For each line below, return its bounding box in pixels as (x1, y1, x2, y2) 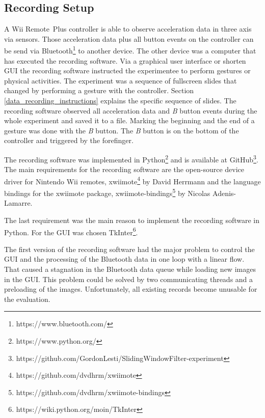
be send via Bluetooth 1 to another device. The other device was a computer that (4, 44, 256, 56)
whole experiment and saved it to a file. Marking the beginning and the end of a (4, 115, 255, 126)
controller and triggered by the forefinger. (4, 135, 134, 146)
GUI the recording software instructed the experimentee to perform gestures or (4, 65, 251, 76)
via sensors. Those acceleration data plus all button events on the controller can (4, 33, 254, 44)
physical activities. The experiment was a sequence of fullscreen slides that (4, 75, 237, 86)
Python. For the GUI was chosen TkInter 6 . (4, 225, 138, 237)
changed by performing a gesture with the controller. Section (4, 85, 194, 96)
